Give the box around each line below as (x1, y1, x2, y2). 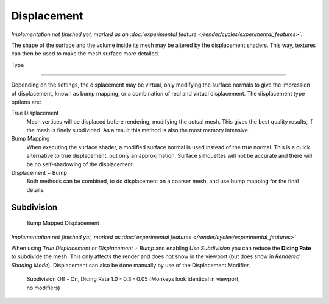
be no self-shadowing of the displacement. (26, 160, 135, 168)
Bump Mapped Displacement (26, 219, 100, 227)
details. (26, 186, 45, 193)
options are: (11, 98, 42, 105)
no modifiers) (26, 284, 60, 291)
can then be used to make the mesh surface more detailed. (11, 50, 160, 57)
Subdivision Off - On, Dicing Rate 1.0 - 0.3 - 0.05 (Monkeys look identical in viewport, (26, 275, 240, 283)
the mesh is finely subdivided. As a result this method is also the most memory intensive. (26, 127, 250, 134)
